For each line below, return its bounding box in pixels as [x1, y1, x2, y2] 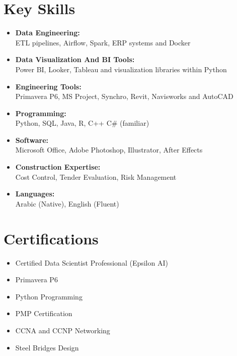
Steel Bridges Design [15, 342, 79, 352]
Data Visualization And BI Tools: [15, 54, 135, 65]
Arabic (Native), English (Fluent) [15, 198, 119, 209]
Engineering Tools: [15, 81, 82, 91]
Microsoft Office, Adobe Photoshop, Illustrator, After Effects [15, 144, 203, 155]
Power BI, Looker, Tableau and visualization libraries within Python [15, 64, 227, 74]
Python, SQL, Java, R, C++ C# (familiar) [15, 118, 149, 128]
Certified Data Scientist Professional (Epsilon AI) [15, 257, 168, 268]
